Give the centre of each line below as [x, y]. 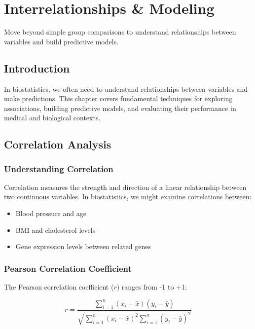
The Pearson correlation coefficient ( [59, 287]
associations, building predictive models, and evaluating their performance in [120, 108]
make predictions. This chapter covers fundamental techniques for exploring [118, 98]
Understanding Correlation [59, 168]
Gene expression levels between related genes [83, 246]
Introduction [37, 68]
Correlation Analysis [58, 144]
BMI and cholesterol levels [55, 230]
